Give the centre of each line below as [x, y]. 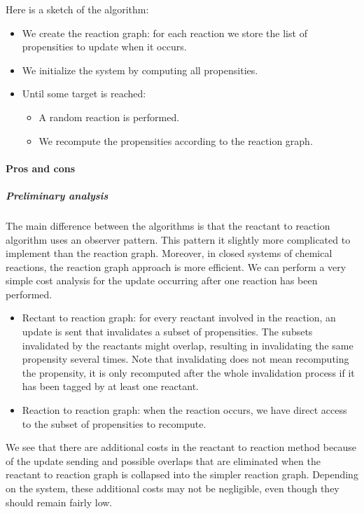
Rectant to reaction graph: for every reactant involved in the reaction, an [179, 318]
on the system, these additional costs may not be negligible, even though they [173, 488]
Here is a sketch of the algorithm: [77, 9]
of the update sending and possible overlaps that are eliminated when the [163, 460]
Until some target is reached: [84, 93]
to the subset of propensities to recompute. [114, 423]
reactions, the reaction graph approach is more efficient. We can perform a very [176, 266]
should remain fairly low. [59, 502]
